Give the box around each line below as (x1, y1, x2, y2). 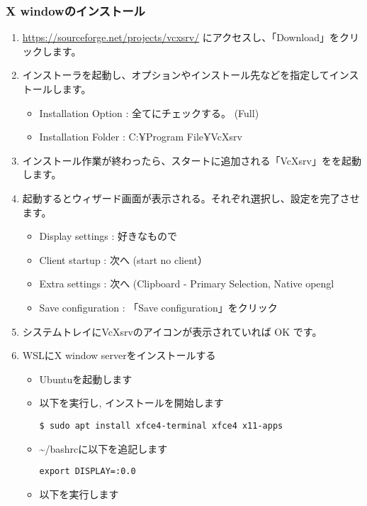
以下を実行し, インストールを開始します (39, 395, 224, 410)
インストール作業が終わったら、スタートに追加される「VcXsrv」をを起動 (22, 153, 361, 167)
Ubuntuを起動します (39, 371, 132, 386)
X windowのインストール (6, 1, 145, 19)
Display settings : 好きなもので (39, 229, 178, 243)
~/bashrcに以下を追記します (39, 441, 168, 456)
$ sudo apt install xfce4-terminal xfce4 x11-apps (39, 420, 283, 431)
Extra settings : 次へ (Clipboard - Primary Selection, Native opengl (39, 276, 334, 291)
